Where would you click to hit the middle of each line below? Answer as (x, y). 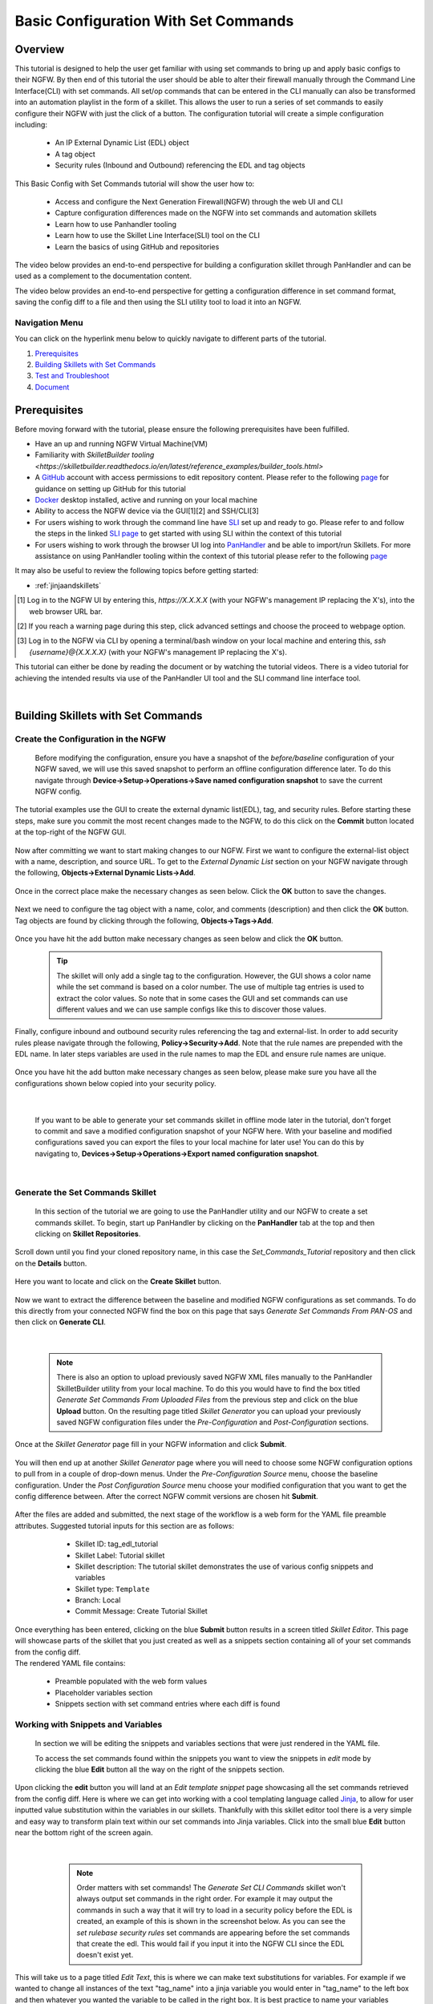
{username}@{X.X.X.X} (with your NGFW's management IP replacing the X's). (158, 652)
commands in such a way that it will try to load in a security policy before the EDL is (214, 1910)
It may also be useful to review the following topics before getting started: (137, 571)
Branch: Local (98, 1600)
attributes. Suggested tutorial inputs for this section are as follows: (124, 1525)
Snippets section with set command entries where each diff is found (168, 1704)
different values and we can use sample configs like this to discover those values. (191, 1009)
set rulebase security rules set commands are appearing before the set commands (213, 1933)
